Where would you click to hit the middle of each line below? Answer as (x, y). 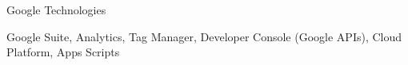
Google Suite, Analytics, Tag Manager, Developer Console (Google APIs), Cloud (204, 36)
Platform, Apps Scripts (63, 52)
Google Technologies (56, 10)
